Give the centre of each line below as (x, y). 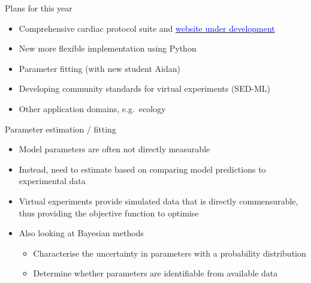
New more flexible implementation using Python (108, 48)
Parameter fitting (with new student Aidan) (99, 68)
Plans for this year (39, 8)
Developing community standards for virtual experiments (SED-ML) (145, 88)
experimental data (52, 181)
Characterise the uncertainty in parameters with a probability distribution (170, 253)
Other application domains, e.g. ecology (92, 108)
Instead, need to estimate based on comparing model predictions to (142, 169)
